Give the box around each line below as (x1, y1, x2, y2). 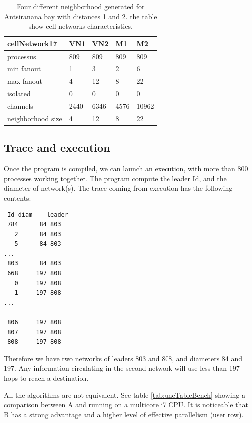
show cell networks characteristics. (28, 21, 133, 31)
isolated (7, 88, 31, 99)
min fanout (7, 63, 41, 74)
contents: (4, 192, 31, 203)
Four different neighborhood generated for (16, 1, 145, 11)
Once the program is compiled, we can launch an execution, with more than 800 (4, 163, 248, 174)
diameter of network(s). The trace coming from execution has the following (4, 183, 233, 193)
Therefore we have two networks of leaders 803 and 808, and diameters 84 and (4, 353, 243, 363)
